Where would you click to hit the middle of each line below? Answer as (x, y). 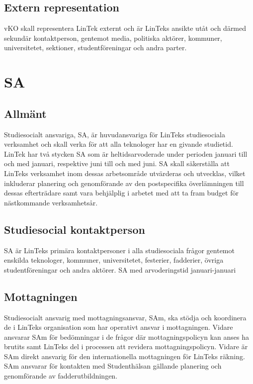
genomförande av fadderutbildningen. (61, 376)
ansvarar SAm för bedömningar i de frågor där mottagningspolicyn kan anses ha (126, 336)
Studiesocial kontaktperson (75, 229)
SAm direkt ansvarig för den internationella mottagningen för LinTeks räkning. (125, 356)
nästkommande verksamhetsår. (51, 202)
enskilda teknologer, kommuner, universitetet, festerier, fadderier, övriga (114, 260)
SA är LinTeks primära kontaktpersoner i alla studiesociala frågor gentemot (119, 250)
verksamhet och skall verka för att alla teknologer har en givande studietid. (119, 144)
